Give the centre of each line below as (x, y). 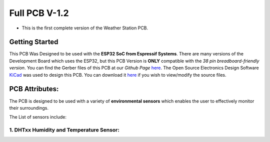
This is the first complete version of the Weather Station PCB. (85, 28)
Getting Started (34, 42)
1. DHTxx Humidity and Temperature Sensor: (64, 130)
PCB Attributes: (34, 89)
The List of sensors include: (38, 117)
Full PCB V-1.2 (39, 13)
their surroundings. (29, 108)
